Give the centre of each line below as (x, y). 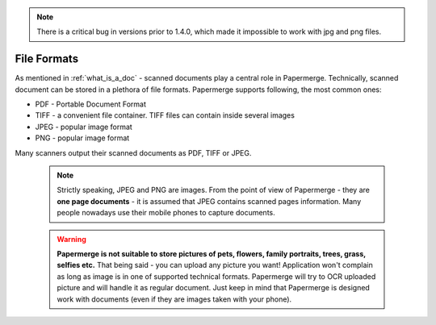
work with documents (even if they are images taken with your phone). (174, 299)
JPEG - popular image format (84, 127)
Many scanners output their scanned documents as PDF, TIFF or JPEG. (133, 152)
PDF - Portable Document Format (91, 104)
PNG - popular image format (82, 138)
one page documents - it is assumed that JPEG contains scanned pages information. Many (209, 201)
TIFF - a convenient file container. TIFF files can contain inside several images (165, 115)
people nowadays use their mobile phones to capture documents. (166, 213)
